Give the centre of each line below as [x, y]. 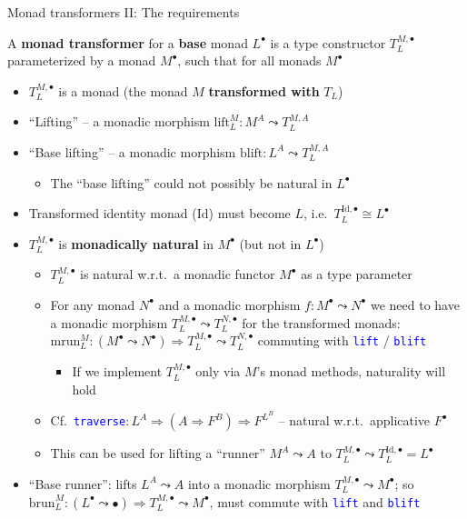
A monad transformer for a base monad [128, 42]
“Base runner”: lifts [83, 483]
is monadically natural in [136, 243]
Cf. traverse [88, 420]
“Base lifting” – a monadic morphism [132, 151]
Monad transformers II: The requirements [124, 12]
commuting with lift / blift [342, 340]
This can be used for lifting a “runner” [158, 453]
